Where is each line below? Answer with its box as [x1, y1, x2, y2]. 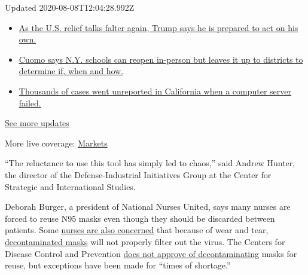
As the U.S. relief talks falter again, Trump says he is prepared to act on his [19, 21, 298, 33]
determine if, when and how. [19, 65, 124, 77]
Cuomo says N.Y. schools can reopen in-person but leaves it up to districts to [19, 53, 303, 65]
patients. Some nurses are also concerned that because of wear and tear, [5, 224, 269, 236]
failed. [19, 96, 41, 109]
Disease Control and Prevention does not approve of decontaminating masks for [5, 247, 297, 259]
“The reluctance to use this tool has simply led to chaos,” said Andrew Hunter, [5, 157, 295, 169]
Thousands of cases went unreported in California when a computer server [19, 84, 292, 97]
